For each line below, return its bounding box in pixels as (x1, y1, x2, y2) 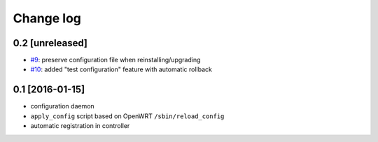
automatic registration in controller (30, 122, 130, 130)
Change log (13, 10, 82, 26)
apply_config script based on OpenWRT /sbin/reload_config (30, 112, 225, 120)
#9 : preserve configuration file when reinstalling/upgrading (30, 56, 201, 64)
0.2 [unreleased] (13, 37, 87, 49)
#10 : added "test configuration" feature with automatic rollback (30, 65, 213, 73)
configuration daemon (30, 102, 94, 111)
